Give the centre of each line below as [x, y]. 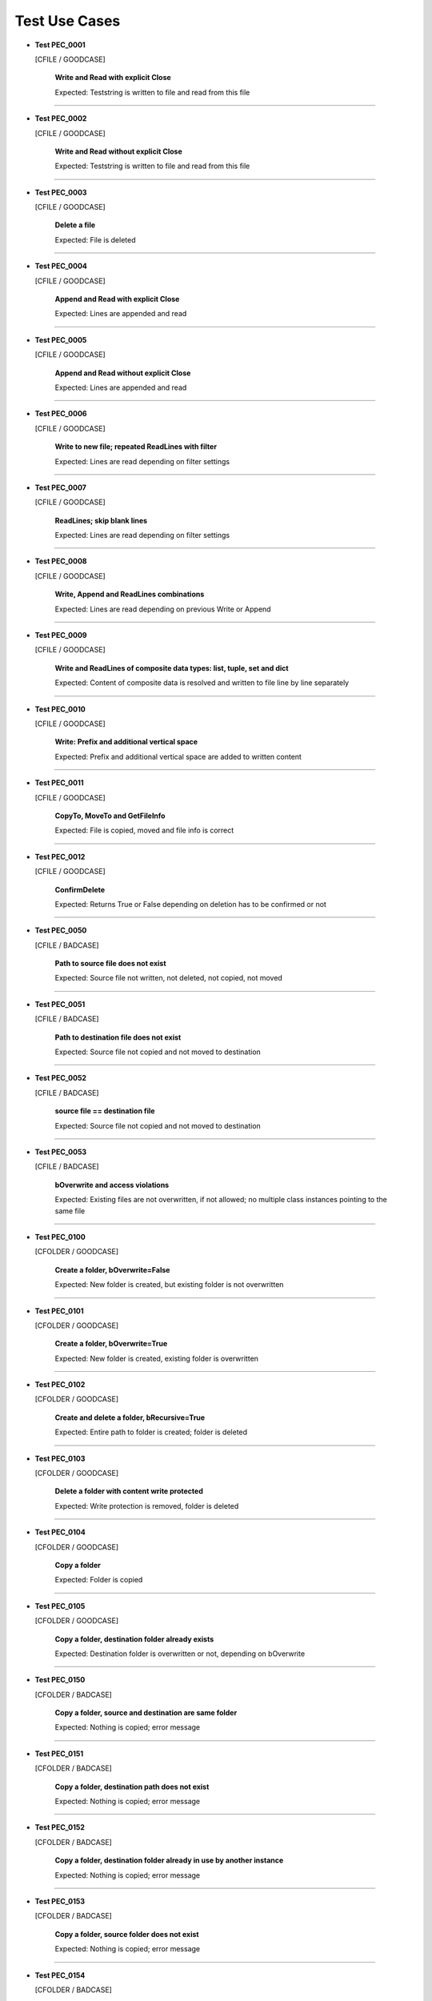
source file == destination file [105, 1111]
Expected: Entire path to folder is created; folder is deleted [151, 1432]
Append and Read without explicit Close [123, 373]
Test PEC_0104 [60, 1532]
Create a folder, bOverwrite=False [112, 1269]
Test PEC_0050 [61, 930]
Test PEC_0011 [59, 783]
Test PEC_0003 [61, 192]
